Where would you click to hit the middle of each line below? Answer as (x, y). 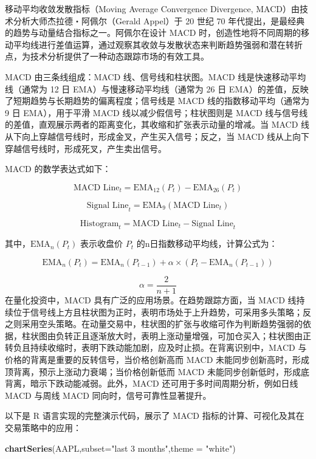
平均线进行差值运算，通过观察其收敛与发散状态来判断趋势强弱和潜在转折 (158, 44)
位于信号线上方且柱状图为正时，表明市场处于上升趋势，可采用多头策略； (158, 312)
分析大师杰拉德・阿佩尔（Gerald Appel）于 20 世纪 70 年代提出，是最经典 (159, 20)
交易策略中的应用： (43, 427)
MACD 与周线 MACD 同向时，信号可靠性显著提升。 (108, 395)
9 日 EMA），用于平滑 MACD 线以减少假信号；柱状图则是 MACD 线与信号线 (156, 112)
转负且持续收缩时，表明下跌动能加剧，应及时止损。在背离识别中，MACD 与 (156, 347)
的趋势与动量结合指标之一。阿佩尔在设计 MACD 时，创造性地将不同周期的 (153, 33)
